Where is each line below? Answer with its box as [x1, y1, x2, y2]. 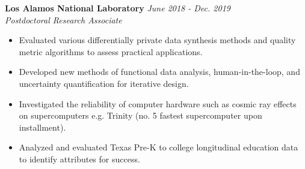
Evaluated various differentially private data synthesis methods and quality [19, 34, 296, 46]
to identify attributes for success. [19, 152, 140, 165]
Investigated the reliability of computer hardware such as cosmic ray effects [19, 97, 297, 110]
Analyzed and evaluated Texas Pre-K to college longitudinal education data [19, 141, 298, 153]
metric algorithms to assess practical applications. [19, 45, 203, 58]
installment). [19, 120, 66, 133]
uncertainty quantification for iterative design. [19, 77, 189, 89]
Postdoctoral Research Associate [5, 13, 122, 26]
